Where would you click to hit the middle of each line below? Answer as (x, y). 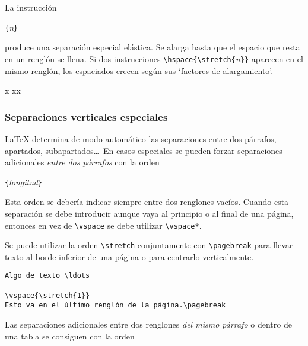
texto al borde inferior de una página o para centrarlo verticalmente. (129, 256)
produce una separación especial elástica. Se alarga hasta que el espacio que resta (153, 47)
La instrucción (31, 7)
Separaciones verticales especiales (86, 116)
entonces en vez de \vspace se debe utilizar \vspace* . (103, 225)
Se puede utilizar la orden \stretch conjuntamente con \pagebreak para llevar (149, 245)
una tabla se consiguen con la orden (70, 336)
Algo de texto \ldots (47, 276)
